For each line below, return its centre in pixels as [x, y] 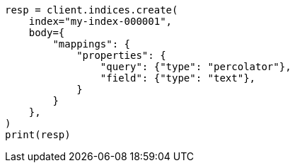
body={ [47, 33]
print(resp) [38, 135]
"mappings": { [92, 44]
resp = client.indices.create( [92, 10]
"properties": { [121, 55]
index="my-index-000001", [100, 21]
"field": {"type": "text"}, [178, 78]
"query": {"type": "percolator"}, [196, 67]
